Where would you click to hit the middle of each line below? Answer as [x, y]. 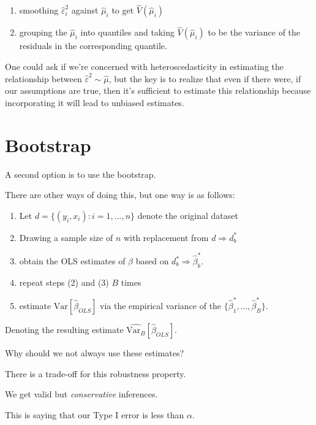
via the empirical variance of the [161, 306]
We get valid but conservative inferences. [81, 394]
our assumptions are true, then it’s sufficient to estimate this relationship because [158, 90]
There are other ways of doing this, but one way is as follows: [120, 195]
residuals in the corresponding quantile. [93, 46]
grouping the [43, 32]
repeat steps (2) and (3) [64, 282]
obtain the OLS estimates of [72, 261]
